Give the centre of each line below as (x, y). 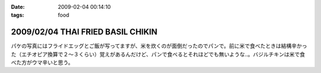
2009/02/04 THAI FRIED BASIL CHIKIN (84, 32)
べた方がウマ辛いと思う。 (42, 62)
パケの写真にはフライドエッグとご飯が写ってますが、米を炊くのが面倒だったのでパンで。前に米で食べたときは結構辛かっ (159, 46)
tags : (18, 15)
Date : (18, 7)
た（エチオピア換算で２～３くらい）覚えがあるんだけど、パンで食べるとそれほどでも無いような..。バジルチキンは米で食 (158, 54)
